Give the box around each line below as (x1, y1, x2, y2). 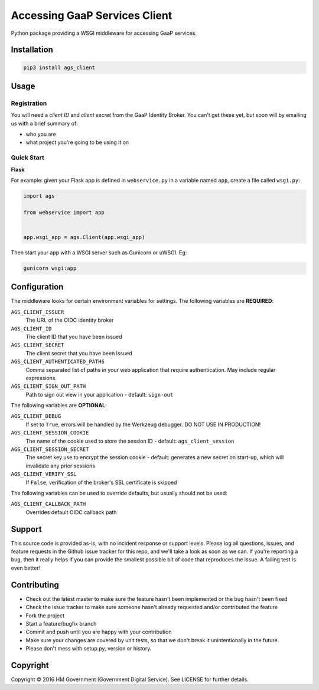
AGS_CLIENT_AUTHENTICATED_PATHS (11, 358, 105, 365)
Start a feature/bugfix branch (25, 620, 97, 627)
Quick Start (11, 153, 44, 162)
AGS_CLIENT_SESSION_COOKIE (11, 430, 89, 436)
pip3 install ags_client (23, 64, 96, 71)
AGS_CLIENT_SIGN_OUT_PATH (11, 383, 86, 390)
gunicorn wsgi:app (23, 264, 77, 272)
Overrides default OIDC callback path (25, 508, 117, 516)
